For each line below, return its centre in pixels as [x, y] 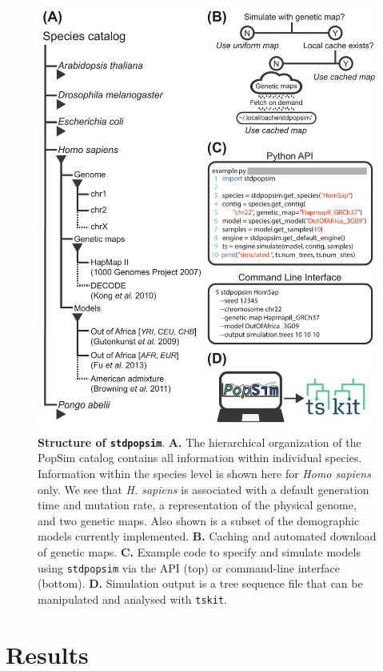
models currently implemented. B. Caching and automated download [207, 536]
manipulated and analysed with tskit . [132, 599]
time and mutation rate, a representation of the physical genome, [197, 505]
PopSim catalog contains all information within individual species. [200, 458]
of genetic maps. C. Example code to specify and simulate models [199, 551]
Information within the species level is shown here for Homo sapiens [204, 473]
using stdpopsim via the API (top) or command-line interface [189, 567]
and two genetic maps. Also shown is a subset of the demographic [199, 520]
